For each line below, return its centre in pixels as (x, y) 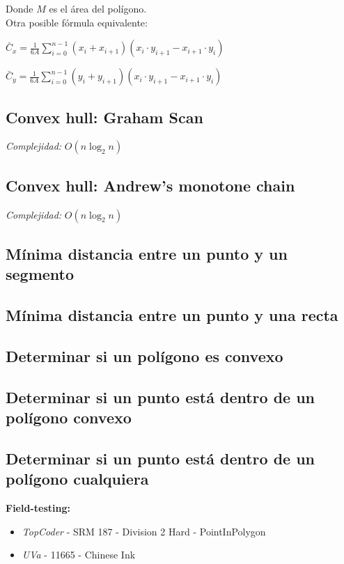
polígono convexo (69, 417)
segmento (40, 274)
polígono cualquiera (77, 479)
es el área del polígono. (98, 8)
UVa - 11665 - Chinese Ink (79, 555)
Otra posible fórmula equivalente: (77, 22)
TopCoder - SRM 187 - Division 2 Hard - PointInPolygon (144, 531)
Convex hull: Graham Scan (104, 117)
